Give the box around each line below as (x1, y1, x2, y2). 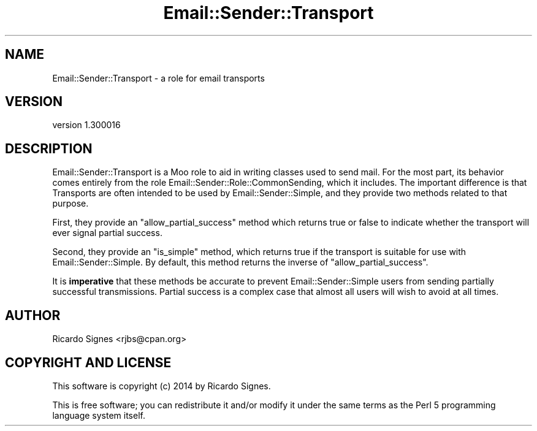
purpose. (52, 198, 89, 209)
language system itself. (52, 410, 145, 421)
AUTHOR (5, 307, 61, 323)
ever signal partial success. (52, 227, 162, 238)
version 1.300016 (52, 120, 121, 131)
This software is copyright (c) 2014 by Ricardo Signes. (52, 380, 271, 391)
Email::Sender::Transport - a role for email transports (52, 72, 265, 83)
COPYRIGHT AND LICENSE (5, 354, 172, 370)
